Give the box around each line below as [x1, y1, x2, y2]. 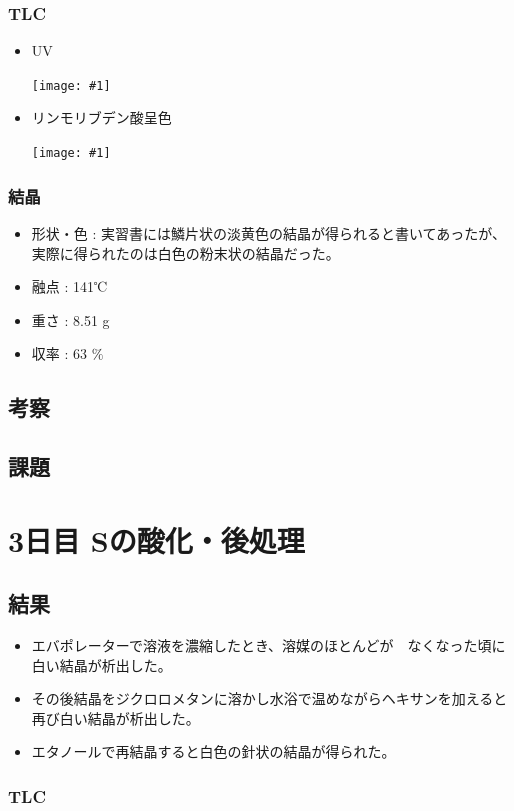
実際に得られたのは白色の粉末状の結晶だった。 [31, 242, 340, 263]
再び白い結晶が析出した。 [31, 707, 200, 728]
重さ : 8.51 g [31, 309, 110, 330]
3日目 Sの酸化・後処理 [8, 519, 305, 560]
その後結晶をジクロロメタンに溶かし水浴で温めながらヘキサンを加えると [31, 688, 508, 709]
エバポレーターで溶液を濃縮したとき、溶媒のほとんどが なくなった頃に [31, 635, 506, 656]
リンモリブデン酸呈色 [31, 107, 172, 128]
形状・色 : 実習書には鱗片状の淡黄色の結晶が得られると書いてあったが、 [31, 222, 506, 243]
